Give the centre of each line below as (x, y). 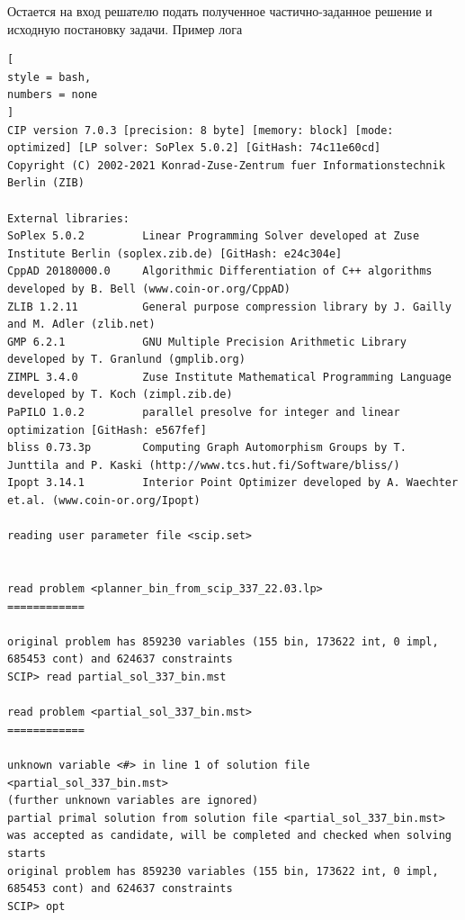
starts (27, 853)
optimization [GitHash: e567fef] (107, 430)
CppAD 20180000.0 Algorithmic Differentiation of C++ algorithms (220, 271)
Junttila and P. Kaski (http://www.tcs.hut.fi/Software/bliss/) (204, 465)
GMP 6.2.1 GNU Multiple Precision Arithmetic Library (207, 342)
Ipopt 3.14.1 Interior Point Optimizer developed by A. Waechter (233, 483)
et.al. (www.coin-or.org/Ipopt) (104, 501)
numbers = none (53, 95)
